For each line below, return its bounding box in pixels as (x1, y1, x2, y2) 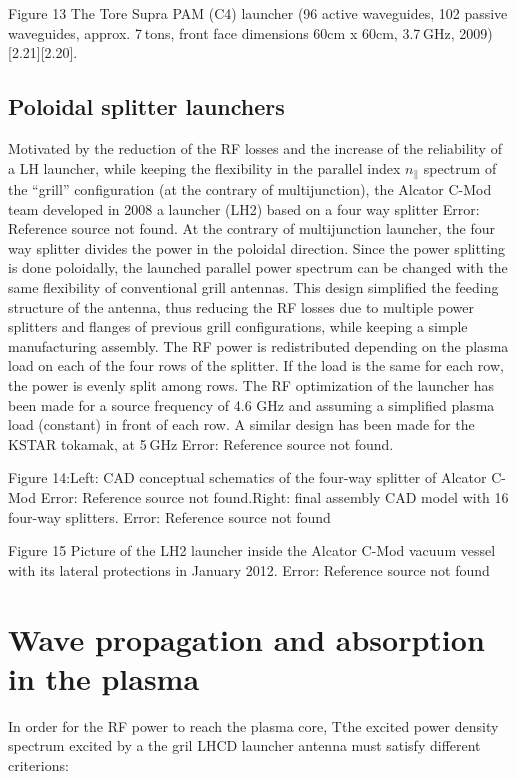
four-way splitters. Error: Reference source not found (8, 506, 331, 527)
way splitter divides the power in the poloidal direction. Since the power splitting (8, 237, 506, 258)
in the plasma (8, 657, 200, 698)
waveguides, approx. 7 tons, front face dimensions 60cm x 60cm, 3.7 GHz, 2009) (8, 22, 493, 43)
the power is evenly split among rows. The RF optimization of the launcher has (8, 374, 495, 395)
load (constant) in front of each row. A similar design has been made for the (8, 414, 475, 435)
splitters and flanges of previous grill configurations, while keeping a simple (8, 316, 468, 337)
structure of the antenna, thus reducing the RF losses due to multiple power (8, 296, 475, 317)
